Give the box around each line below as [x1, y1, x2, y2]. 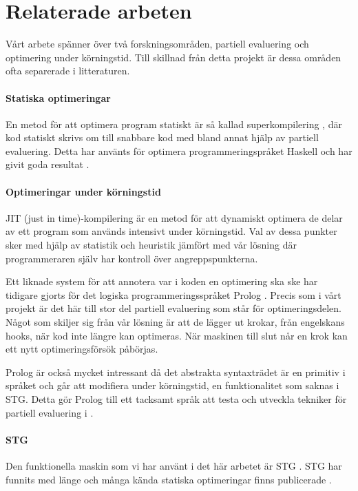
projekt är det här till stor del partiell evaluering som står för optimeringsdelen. [6, 301, 341, 315]
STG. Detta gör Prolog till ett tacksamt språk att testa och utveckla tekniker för [6, 392, 347, 406]
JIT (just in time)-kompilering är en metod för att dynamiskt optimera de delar [6, 210, 343, 224]
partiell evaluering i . [6, 405, 94, 419]
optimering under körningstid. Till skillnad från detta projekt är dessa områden [6, 50, 341, 64]
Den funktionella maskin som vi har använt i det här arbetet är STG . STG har [6, 458, 342, 472]
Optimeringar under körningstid [6, 184, 161, 198]
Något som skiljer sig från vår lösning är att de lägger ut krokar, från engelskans [6, 315, 345, 329]
